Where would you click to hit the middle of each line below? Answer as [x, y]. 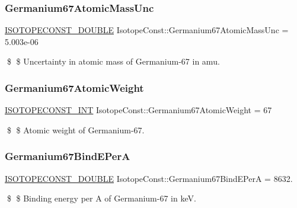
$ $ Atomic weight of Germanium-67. [76, 129]
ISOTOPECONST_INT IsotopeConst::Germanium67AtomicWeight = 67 [138, 110]
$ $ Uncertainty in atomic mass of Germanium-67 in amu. [113, 61]
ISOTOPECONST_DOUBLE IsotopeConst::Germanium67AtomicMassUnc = [147, 30]
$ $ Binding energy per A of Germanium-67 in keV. [101, 198]
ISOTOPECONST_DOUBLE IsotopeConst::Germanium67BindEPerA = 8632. [149, 178]
